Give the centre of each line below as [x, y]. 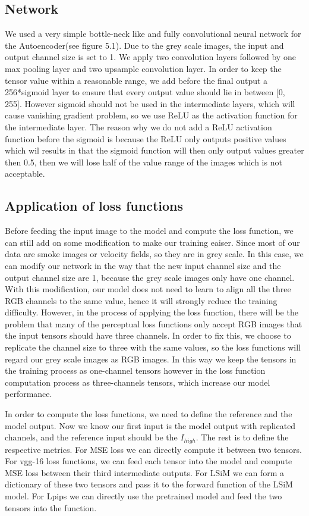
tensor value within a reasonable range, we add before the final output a [136, 80]
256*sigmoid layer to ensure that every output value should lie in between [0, [145, 92]
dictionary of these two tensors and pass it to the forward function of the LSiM [149, 484]
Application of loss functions [94, 206]
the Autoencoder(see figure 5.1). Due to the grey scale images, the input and [144, 45]
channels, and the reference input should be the [91, 437]
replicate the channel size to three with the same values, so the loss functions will [153, 347]
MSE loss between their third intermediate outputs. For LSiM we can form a [145, 472]
